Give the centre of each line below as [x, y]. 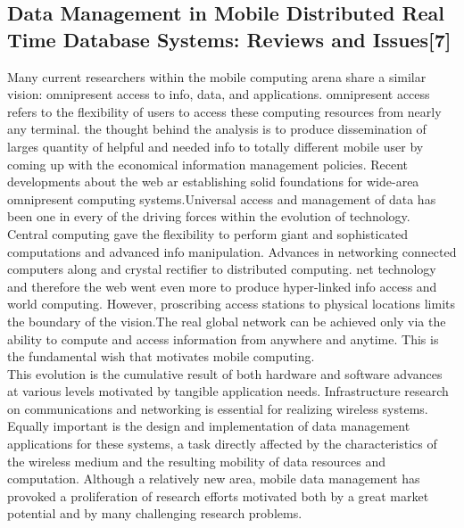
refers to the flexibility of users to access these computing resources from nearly [224, 111]
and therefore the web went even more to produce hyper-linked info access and [222, 286]
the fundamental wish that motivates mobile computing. [161, 356]
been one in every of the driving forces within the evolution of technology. [209, 216]
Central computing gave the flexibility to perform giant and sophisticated [208, 233]
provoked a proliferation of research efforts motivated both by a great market [218, 495]
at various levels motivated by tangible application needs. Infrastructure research [228, 391]
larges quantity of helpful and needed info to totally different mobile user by [215, 146]
